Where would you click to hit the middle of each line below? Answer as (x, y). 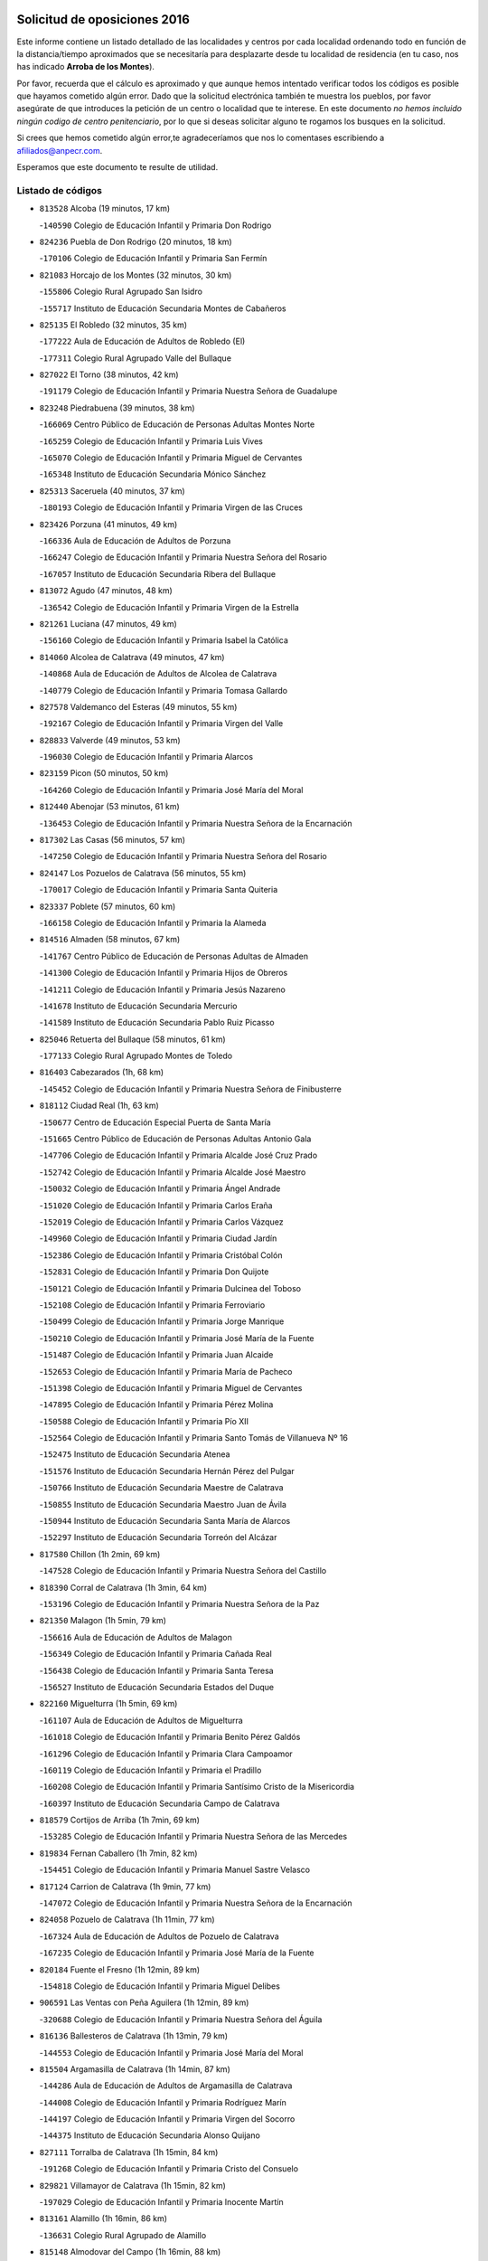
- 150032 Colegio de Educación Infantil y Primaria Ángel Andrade (160, 1188)
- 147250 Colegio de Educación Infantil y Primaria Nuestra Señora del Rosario (183, 856)
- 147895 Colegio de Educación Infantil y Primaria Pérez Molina (156, 1405)
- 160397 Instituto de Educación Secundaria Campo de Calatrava (160, 1803)
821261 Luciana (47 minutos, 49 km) (108, 623)
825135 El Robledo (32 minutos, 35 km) (113, 325)
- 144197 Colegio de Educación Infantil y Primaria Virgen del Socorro (167, 2119)
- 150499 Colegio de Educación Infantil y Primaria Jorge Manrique (162, 1321)
